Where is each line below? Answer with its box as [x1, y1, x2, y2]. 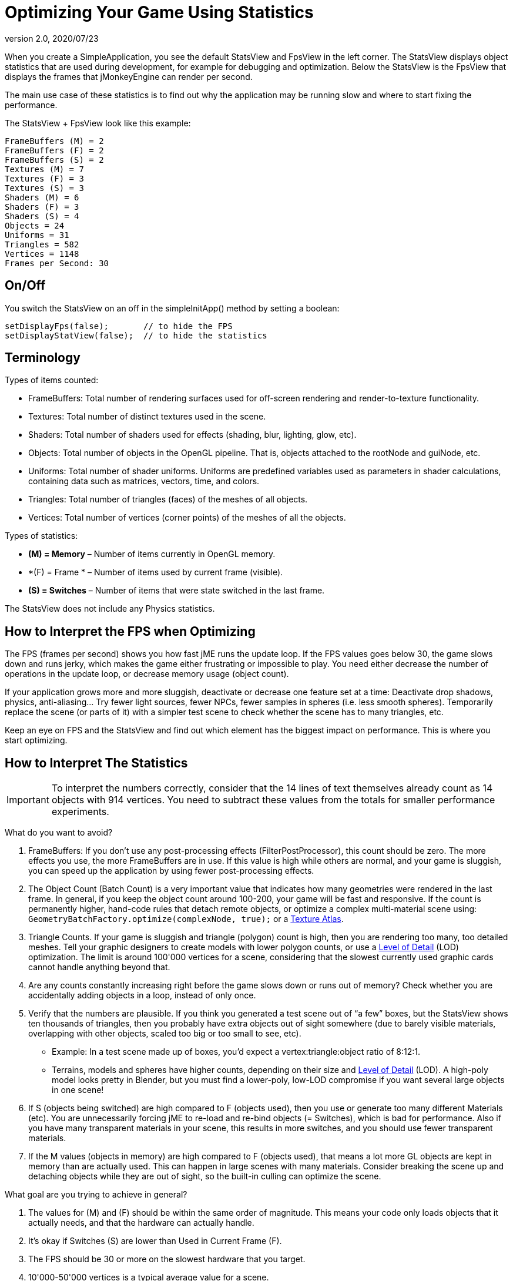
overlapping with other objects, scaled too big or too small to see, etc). [28, 1028, 301, 1039]
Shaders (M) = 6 [5, 192, 79, 202]
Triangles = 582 [5, 239, 79, 249]
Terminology [5, 350, 81, 365]
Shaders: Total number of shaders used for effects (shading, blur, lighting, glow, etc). [28, 430, 357, 440]
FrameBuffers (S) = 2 [5, 155, 104, 165]
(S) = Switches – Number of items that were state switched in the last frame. [28, 585, 325, 596]
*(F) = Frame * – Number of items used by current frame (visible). [28, 567, 283, 578]
